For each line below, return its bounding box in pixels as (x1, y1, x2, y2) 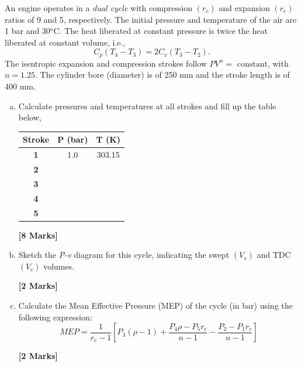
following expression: (18, 310, 92, 323)
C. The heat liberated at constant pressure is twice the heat (53, 25, 268, 37)
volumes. (43, 260, 75, 272)
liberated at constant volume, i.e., (5, 36, 126, 48)
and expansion (219, 2, 270, 13)
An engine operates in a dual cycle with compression (5, 2, 193, 13)
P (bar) (57, 133, 88, 146)
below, (18, 111, 41, 123)
